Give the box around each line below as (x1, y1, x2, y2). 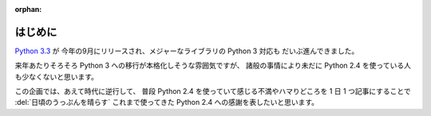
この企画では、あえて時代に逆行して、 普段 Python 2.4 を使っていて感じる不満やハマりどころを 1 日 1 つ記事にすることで (14, 87, 411, 96)
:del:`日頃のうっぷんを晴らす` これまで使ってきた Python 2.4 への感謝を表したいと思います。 (14, 98, 319, 107)
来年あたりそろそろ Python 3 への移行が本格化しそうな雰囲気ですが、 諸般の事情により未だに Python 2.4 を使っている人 (14, 60, 411, 71)
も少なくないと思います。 (14, 72, 99, 81)
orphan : (14, 5, 42, 14)
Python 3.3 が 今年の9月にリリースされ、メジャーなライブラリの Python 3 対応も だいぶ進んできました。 (14, 46, 359, 56)
